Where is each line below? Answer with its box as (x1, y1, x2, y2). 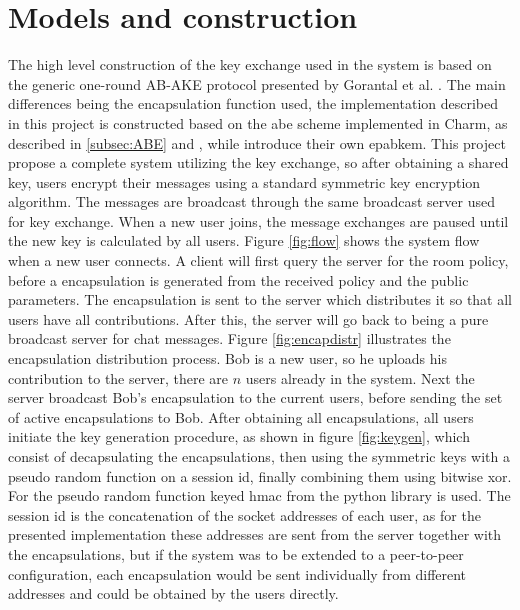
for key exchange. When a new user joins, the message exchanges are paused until (8, 210, 509, 231)
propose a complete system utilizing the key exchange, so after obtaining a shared (8, 152, 509, 173)
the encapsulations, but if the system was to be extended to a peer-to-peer (8, 543, 464, 564)
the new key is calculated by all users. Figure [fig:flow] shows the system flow (8, 230, 480, 251)
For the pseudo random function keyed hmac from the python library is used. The (8, 485, 511, 506)
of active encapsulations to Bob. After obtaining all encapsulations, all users (8, 406, 474, 427)
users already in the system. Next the (245, 367, 475, 388)
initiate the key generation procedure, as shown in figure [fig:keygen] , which (8, 426, 470, 447)
